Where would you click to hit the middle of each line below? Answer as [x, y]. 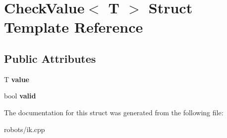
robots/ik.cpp [25, 129]
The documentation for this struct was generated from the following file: [114, 112]
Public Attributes [50, 58]
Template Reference [74, 27]
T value [17, 79]
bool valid [20, 96]
